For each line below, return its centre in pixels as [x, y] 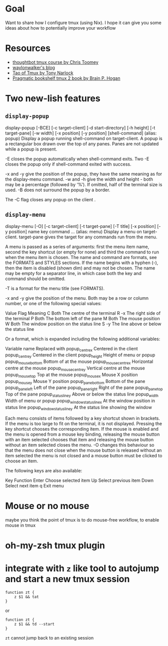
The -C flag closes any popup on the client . [50, 199]
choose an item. [22, 461]
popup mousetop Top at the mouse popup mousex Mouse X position [71, 375]
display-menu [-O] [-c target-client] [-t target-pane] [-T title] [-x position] [81, 226]
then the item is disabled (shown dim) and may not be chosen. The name [80, 268]
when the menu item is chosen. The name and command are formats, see [81, 257]
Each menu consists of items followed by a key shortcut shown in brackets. [83, 418]
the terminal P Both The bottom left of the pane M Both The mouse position [82, 318]
